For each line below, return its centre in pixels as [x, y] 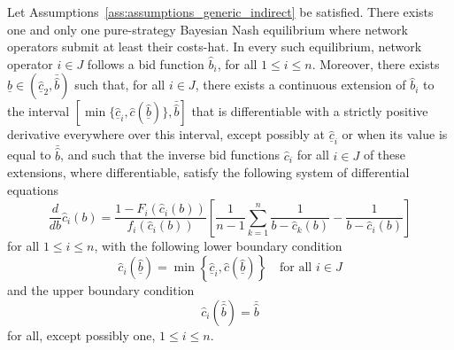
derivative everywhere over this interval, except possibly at [166, 134]
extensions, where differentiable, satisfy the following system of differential [208, 172]
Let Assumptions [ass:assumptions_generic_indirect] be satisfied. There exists [220, 12]
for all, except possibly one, [81, 334]
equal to [29, 155]
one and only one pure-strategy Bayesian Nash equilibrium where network [208, 29]
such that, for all [120, 85]
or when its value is [395, 134]
